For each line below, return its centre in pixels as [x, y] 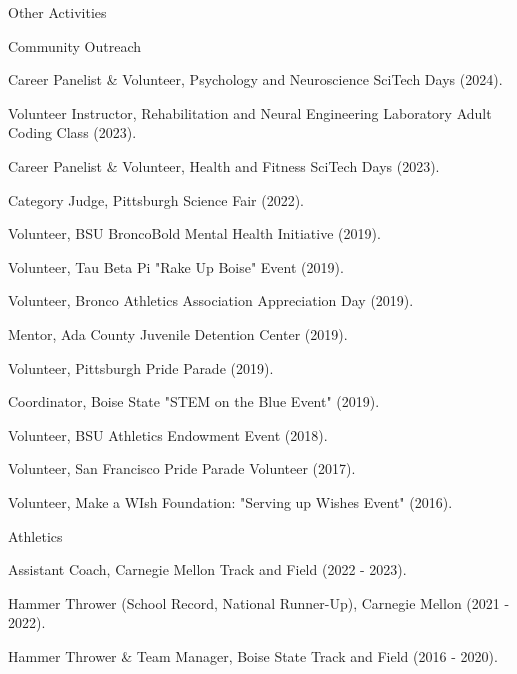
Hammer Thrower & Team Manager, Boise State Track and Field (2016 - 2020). [253, 655]
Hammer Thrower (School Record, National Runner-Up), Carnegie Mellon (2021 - [259, 602]
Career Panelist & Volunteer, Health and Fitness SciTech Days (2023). [224, 165]
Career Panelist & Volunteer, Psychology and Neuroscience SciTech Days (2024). [255, 79]
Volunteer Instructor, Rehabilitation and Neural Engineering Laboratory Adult [250, 112]
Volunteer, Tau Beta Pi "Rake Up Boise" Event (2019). [176, 266]
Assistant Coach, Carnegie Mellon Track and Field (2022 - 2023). [207, 569]
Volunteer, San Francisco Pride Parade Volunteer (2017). [182, 468]
